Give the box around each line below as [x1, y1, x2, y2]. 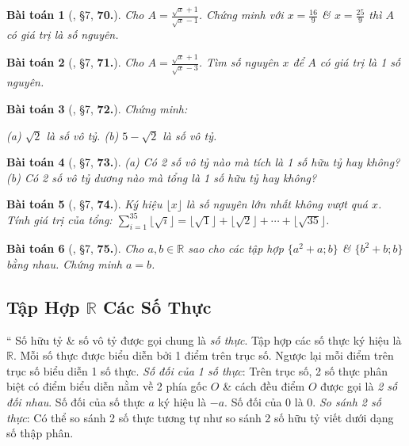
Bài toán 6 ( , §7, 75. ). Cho [6, 240, 144, 257]
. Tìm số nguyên [198, 54, 279, 71]
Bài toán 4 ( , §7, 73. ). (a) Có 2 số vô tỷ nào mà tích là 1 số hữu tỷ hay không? [6, 154, 400, 170]
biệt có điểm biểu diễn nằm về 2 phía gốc [6, 378, 208, 395]
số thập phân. [6, 425, 74, 441]
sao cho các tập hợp [188, 240, 284, 257]
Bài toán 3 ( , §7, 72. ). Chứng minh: [6, 100, 188, 116]
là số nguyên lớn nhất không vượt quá [185, 196, 368, 212]
